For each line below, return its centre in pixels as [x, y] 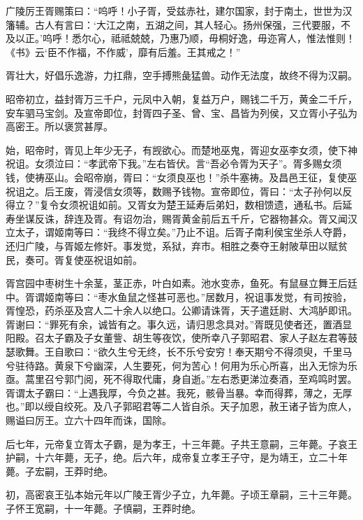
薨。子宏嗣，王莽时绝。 [59, 471]
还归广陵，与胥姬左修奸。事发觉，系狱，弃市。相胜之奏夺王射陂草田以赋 [172, 245]
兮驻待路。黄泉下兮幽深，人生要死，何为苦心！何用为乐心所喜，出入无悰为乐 [181, 365]
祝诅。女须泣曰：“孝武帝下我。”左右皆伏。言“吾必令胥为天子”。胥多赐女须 [174, 163]
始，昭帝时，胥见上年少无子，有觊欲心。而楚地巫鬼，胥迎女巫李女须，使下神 [181, 149]
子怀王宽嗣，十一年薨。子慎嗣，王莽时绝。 [103, 508]
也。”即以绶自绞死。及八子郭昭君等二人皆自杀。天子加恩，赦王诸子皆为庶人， [181, 406]
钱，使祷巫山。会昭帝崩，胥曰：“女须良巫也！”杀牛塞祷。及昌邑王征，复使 [177, 177]
